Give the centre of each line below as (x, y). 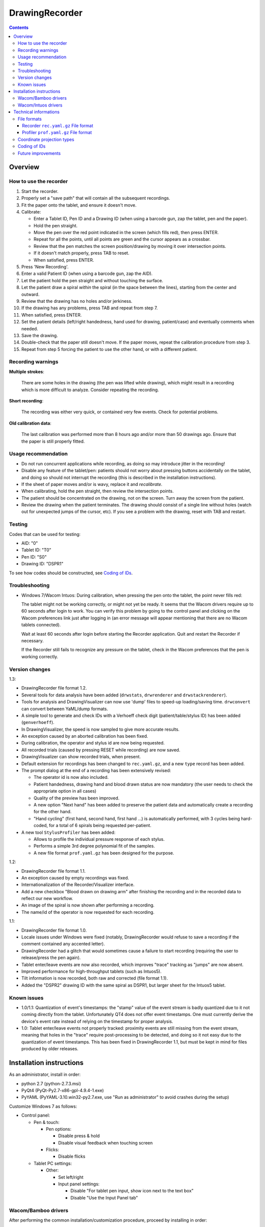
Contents (19, 27)
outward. (30, 294)
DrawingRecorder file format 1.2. (54, 688)
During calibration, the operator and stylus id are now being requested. (93, 743)
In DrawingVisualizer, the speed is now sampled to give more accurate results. (101, 729)
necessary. (33, 641)
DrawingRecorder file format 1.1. (53, 871)
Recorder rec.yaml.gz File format (58, 126)
